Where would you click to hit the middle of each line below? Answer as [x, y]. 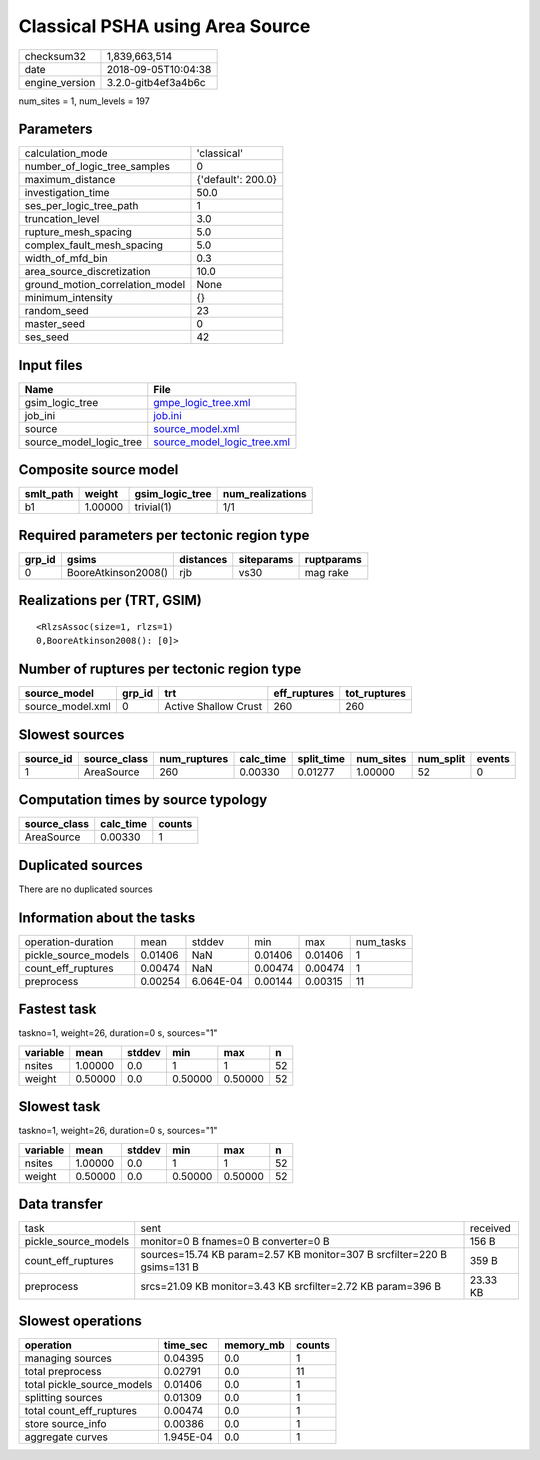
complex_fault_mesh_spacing [94, 245]
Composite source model [98, 470]
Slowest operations [80, 1320]
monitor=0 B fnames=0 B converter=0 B [235, 1242]
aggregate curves [66, 1437]
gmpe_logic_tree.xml [202, 402]
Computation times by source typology [143, 800]
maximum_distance [70, 180]
